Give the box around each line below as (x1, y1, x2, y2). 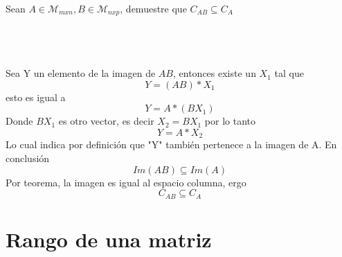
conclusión (6, 151, 50, 166)
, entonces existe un (173, 66, 256, 80)
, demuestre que (120, 1, 187, 15)
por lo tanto (204, 114, 255, 128)
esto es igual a (6, 89, 66, 104)
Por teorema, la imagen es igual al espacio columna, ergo (6, 175, 246, 189)
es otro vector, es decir (58, 114, 154, 128)
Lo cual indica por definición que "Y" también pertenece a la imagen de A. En (6, 137, 337, 152)
